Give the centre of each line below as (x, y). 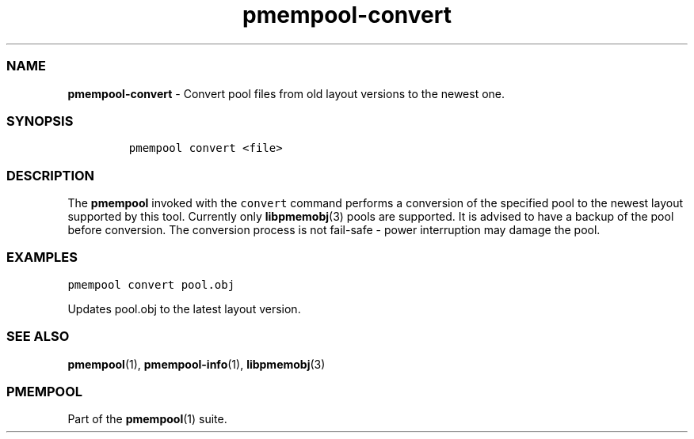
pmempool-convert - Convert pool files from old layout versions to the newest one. (286, 93)
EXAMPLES (42, 257)
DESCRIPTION (51, 175)
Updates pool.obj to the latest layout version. (184, 308)
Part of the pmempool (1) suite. (147, 419)
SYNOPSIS (40, 121)
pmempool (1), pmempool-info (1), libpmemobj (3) (196, 364)
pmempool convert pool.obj (151, 284)
